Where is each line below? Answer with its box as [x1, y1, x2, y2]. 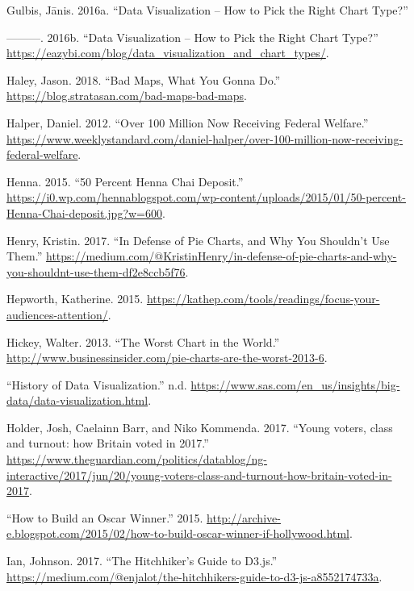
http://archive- [207, 509, 281, 526]
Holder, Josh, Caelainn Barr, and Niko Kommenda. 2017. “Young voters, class [6, 418, 393, 435]
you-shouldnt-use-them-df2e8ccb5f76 [6, 263, 186, 280]
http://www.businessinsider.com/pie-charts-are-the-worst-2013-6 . [6, 349, 328, 366]
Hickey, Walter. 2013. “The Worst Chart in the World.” [6, 333, 280, 350]
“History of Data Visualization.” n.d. [6, 376, 187, 393]
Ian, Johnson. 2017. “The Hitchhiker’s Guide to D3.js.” [6, 552, 278, 569]
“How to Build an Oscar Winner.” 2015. [6, 509, 203, 526]
